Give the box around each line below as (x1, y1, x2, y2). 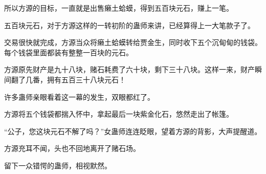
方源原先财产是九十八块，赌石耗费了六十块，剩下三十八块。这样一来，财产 (4, 64, 255, 75)
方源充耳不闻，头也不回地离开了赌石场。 (4, 143, 140, 154)
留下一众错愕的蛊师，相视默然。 (4, 160, 112, 170)
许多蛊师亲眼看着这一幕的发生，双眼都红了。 (4, 91, 154, 102)
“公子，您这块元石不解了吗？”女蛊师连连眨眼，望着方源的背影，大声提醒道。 (4, 125, 262, 136)
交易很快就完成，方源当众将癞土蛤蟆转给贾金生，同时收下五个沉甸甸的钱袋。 (4, 37, 262, 48)
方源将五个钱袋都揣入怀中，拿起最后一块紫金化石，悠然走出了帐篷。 (4, 108, 233, 119)
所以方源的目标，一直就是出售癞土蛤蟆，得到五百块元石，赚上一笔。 (4, 3, 233, 13)
